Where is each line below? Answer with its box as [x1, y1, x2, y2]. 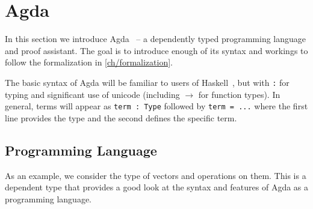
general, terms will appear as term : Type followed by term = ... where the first [5, 100, 308, 112]
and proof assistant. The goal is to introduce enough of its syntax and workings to [5, 44, 308, 56]
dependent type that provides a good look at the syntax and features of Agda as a [5, 181, 309, 193]
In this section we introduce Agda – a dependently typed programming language [5, 32, 306, 45]
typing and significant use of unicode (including [5, 88, 180, 100]
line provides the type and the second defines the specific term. [5, 111, 237, 124]
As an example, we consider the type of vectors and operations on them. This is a [5, 169, 306, 181]
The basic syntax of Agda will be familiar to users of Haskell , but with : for [5, 76, 290, 88]
